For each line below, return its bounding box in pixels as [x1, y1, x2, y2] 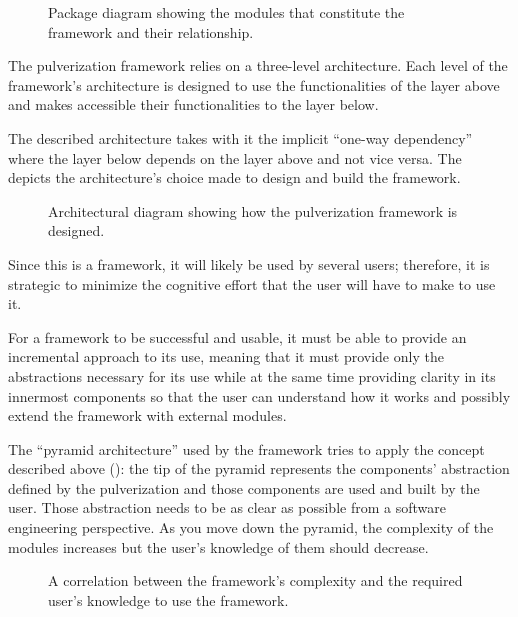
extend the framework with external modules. [8, 405, 287, 426]
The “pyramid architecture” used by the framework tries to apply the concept [8, 438, 485, 459]
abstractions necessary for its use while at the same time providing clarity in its [8, 365, 496, 386]
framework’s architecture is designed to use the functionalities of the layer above [8, 74, 500, 95]
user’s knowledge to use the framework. [48, 589, 289, 610]
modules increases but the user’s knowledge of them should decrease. [8, 536, 429, 557]
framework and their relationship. [48, 21, 254, 42]
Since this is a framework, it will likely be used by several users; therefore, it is [8, 253, 490, 274]
